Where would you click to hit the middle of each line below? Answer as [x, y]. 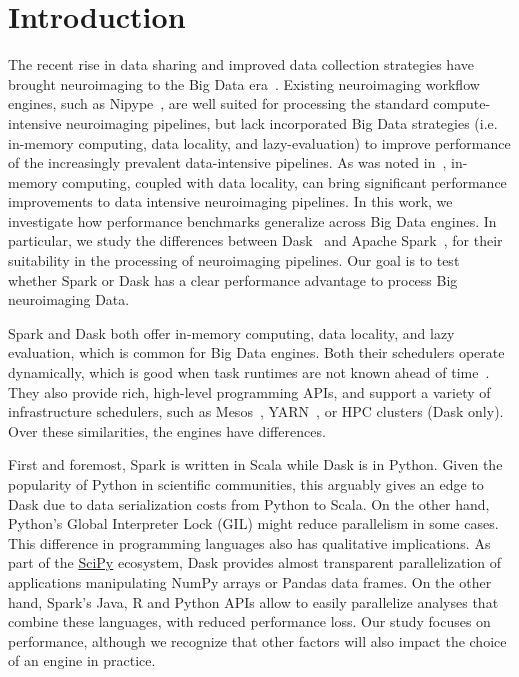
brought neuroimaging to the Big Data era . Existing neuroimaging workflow [244, 83]
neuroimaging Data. [69, 299]
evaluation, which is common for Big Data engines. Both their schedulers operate [256, 352]
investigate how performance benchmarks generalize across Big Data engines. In [252, 220]
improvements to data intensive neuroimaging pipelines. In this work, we [230, 201]
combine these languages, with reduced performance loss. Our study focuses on [249, 621]
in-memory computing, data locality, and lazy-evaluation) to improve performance [259, 142]
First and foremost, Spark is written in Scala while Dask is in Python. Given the [255, 464]
